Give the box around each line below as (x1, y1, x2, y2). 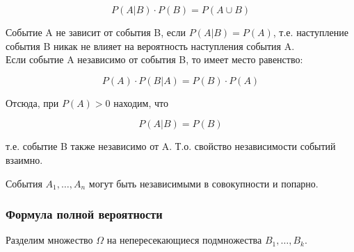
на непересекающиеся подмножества (106, 233, 262, 247)
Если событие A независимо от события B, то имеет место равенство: (6, 52, 303, 67)
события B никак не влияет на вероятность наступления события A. (6, 38, 295, 53)
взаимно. (6, 152, 43, 167)
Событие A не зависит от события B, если (6, 25, 186, 39)
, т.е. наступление (273, 25, 348, 39)
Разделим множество (6, 233, 93, 247)
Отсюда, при (6, 95, 59, 110)
